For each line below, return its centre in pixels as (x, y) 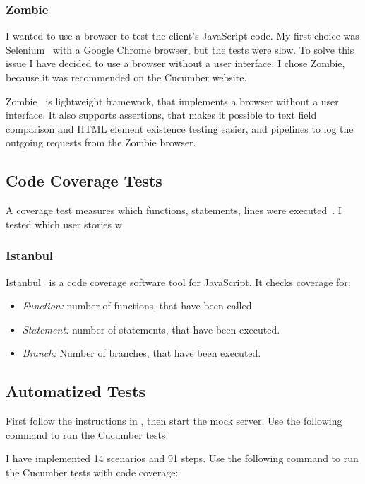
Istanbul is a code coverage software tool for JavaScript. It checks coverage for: (178, 282)
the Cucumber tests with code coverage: (92, 472)
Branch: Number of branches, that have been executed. (142, 353)
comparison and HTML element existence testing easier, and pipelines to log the (180, 128)
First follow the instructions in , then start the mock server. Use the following (174, 421)
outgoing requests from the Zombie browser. (101, 142)
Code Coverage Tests (84, 181)
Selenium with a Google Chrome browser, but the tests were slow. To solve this (180, 49)
